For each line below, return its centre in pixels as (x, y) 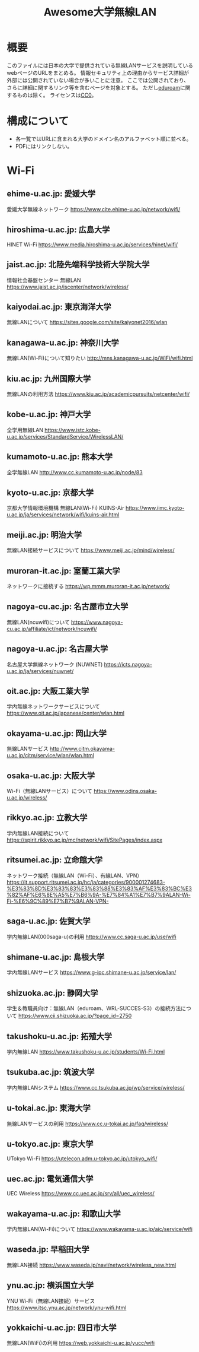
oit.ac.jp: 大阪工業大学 (48, 691)
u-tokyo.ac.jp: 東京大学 (50, 1144)
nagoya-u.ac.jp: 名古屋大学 (57, 649)
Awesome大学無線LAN (100, 12)
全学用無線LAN (25, 430)
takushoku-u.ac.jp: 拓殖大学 (59, 1036)
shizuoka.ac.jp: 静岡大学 (52, 993)
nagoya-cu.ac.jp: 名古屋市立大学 (68, 607)
